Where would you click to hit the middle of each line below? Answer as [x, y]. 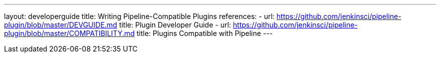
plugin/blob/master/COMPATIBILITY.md [70, 33]
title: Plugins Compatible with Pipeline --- [204, 33]
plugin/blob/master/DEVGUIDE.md [61, 25]
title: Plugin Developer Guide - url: [175, 25]
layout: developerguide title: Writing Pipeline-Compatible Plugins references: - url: [139, 16]
